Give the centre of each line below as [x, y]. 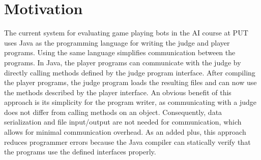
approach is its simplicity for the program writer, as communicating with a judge [130, 102]
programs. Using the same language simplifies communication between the [120, 52]
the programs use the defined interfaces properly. [80, 152]
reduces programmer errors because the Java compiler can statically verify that [127, 142]
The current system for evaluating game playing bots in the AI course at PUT [126, 33]
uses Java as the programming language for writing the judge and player [117, 42]
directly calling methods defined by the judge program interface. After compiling [130, 72]
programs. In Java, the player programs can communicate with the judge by [123, 62]
